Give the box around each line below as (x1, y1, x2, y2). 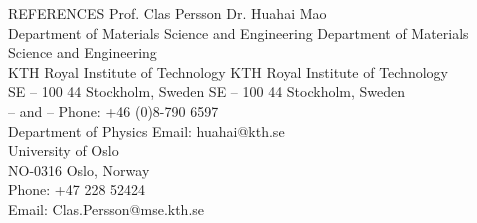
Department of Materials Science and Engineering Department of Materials (8, 22, 469, 43)
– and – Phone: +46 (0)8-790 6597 (8, 100, 219, 121)
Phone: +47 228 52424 (8, 179, 146, 200)
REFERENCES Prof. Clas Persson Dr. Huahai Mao (8, 3, 327, 23)
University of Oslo (8, 140, 119, 161)
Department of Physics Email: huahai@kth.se (8, 120, 285, 141)
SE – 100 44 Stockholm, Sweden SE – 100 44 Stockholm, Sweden (8, 81, 406, 102)
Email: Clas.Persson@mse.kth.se (8, 198, 205, 219)
